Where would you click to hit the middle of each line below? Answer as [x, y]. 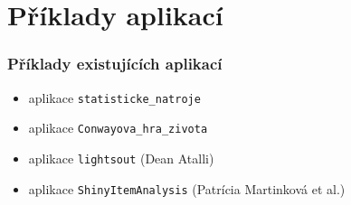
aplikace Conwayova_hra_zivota [118, 128]
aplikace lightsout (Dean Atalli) [121, 158]
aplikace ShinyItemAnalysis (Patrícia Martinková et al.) [187, 188]
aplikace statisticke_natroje [114, 97]
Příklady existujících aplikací [115, 64]
